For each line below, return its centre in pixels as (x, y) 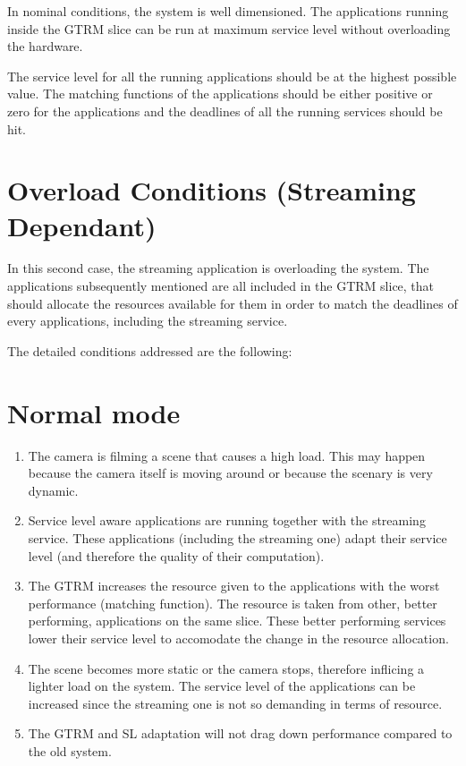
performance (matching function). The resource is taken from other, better (233, 603)
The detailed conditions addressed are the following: (150, 350)
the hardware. (45, 46)
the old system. (70, 750)
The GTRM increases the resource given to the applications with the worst (234, 586)
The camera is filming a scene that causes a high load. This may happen (227, 455)
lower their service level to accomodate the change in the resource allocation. (238, 638)
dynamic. (53, 490)
